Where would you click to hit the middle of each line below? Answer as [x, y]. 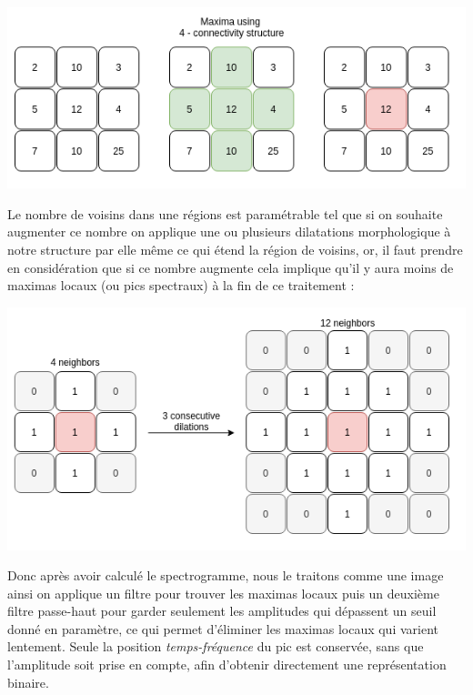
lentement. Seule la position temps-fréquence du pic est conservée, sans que [216, 646]
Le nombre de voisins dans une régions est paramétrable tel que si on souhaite [225, 213]
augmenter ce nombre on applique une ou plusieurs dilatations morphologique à [229, 232]
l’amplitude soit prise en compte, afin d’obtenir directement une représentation [227, 665]
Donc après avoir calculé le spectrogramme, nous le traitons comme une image [226, 575]
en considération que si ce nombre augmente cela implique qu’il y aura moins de [231, 267]
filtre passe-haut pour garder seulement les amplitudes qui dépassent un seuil [222, 611]
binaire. [28, 682]
